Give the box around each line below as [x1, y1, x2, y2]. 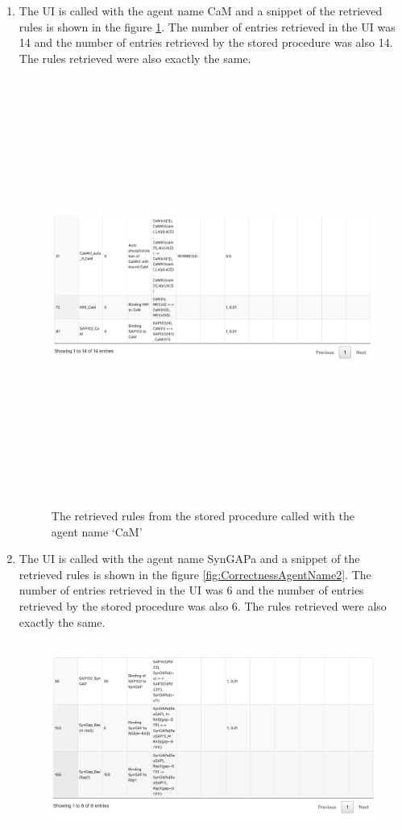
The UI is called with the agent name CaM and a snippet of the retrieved [19, 2, 383, 19]
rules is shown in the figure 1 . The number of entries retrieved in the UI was [19, 18, 396, 35]
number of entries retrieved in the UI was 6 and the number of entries [19, 582, 364, 599]
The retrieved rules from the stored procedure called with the [51, 507, 354, 524]
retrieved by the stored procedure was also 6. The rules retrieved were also [19, 598, 387, 615]
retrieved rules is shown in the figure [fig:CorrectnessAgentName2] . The [19, 565, 371, 582]
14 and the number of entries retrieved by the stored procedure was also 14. [19, 34, 393, 51]
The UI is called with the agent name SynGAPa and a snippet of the [19, 550, 360, 567]
